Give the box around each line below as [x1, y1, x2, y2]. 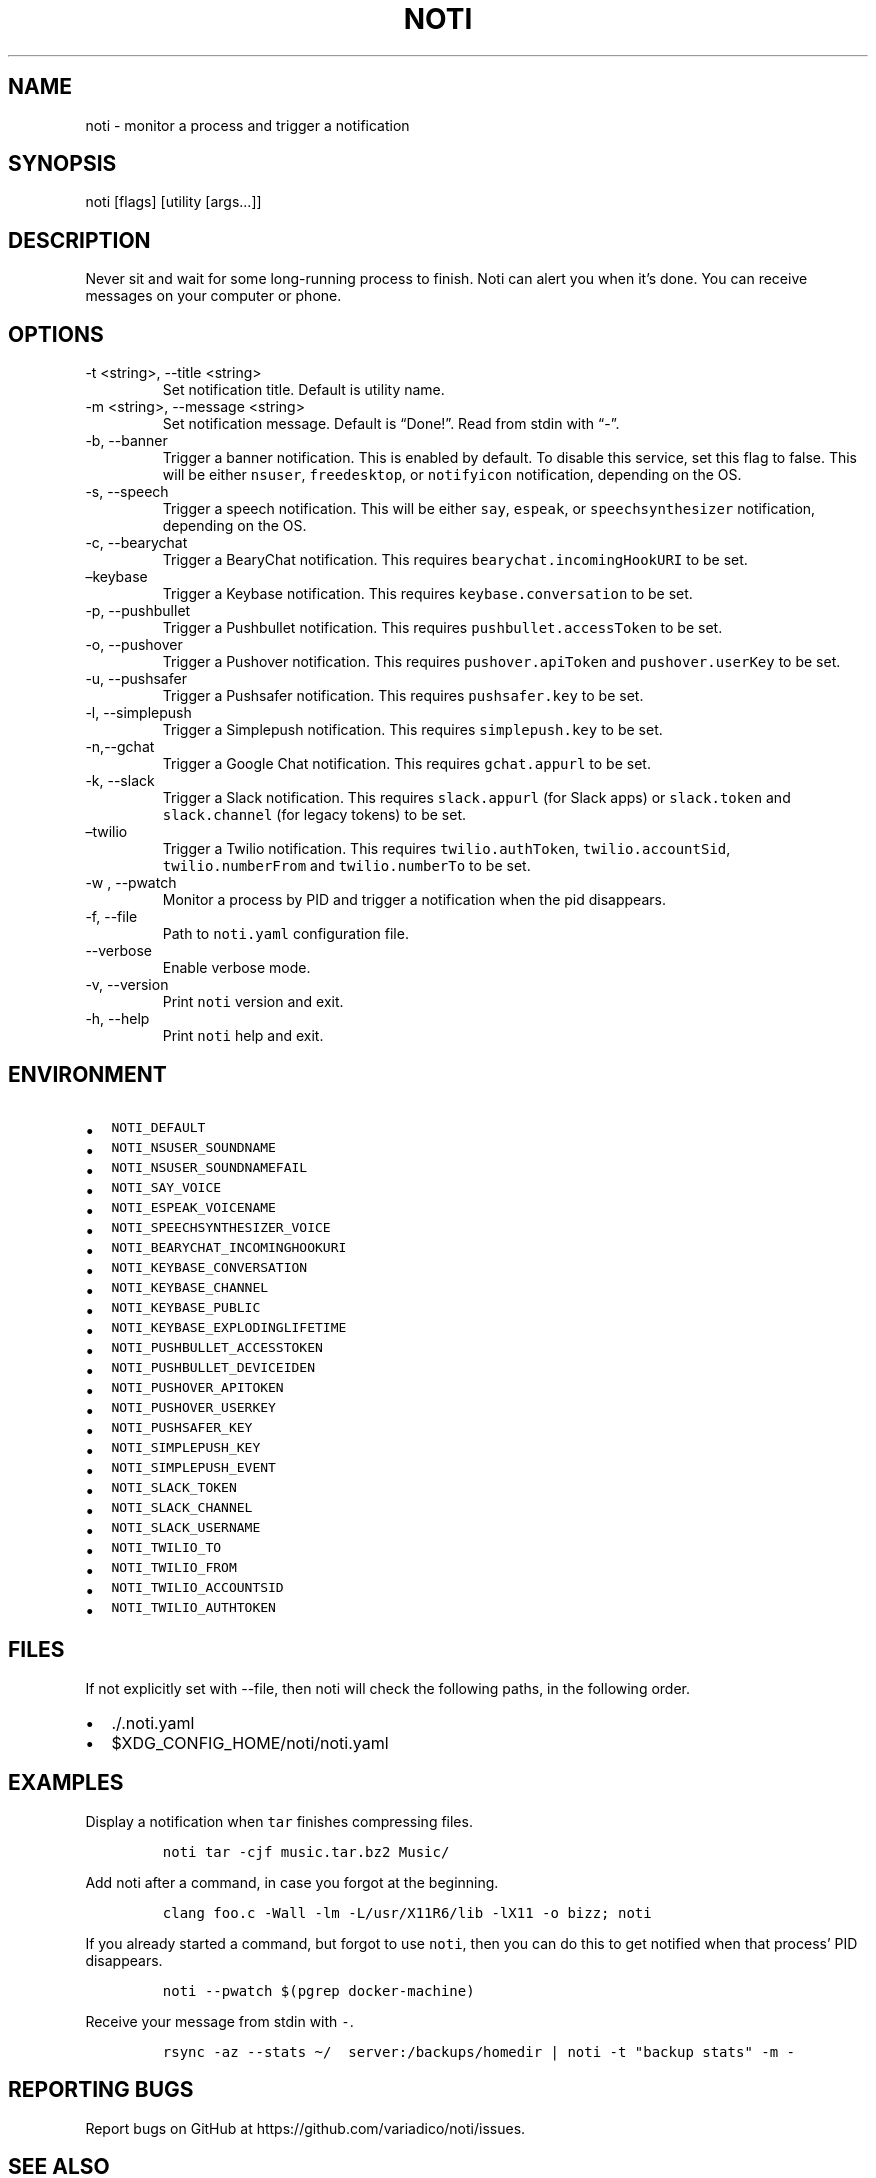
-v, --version [85, 976, 169, 994]
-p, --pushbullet [85, 602, 191, 620]
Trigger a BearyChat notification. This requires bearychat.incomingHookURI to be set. [162, 551, 748, 569]
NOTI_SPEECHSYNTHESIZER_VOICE [111, 1219, 331, 1235]
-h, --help [85, 1010, 150, 1028]
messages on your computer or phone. [85, 287, 342, 305]
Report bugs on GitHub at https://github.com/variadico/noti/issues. [85, 2119, 526, 2137]
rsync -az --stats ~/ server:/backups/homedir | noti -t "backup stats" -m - [162, 2043, 795, 2060]
